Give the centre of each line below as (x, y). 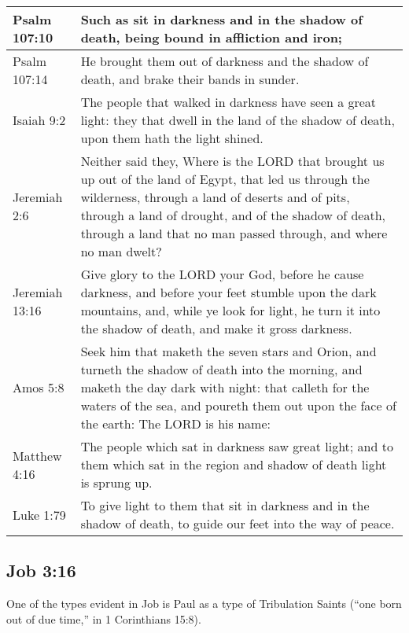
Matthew (37, 455)
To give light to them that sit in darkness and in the (225, 505)
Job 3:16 (41, 570)
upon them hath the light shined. (172, 138)
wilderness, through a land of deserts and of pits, (215, 197)
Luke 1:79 (39, 514)
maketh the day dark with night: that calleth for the (225, 387)
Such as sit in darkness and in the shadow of (221, 19)
